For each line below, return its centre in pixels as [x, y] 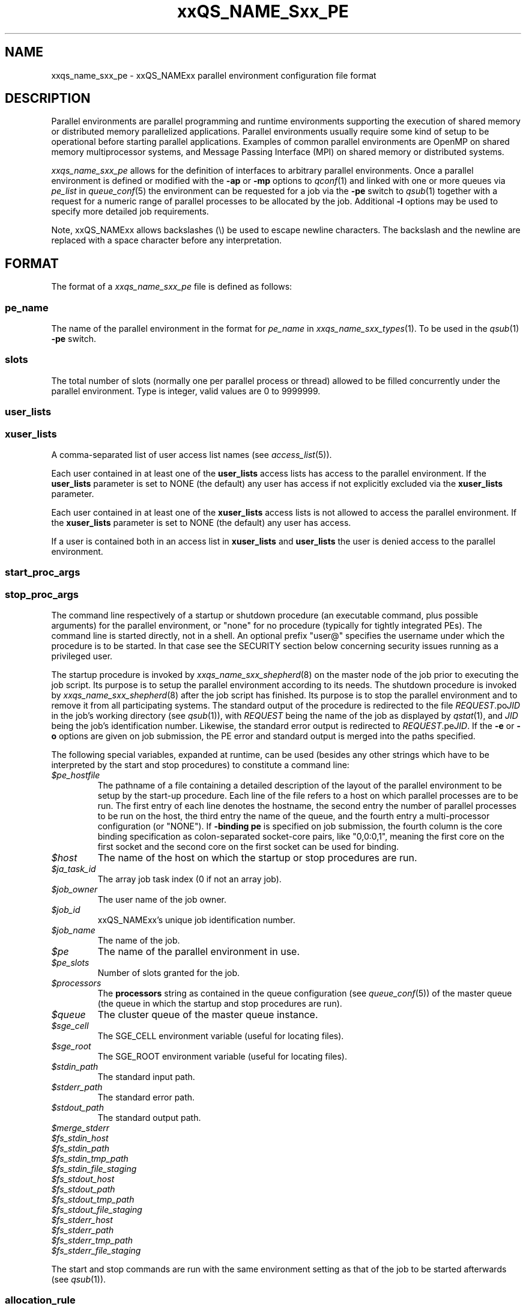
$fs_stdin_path [80, 1149]
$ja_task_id [74, 869]
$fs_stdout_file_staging [97, 1210]
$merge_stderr [80, 1128]
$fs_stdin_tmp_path [90, 1159]
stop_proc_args [42, 594]
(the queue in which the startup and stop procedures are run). [220, 1004]
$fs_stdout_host [83, 1179]
